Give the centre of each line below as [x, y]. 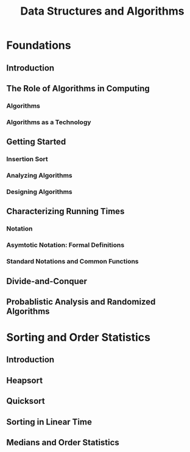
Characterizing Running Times [65, 211]
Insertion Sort [27, 159]
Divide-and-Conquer [47, 281]
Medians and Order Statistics [63, 443]
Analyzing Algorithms [40, 176]
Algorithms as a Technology [49, 122]
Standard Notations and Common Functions [72, 262]
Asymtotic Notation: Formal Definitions [65, 245]
